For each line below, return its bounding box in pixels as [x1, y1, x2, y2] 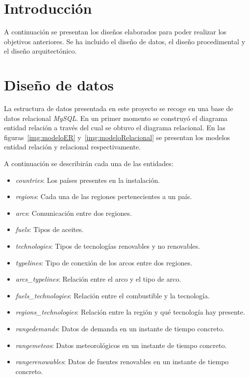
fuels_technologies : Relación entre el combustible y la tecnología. [15, 290, 210, 300]
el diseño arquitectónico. [4, 46, 77, 56]
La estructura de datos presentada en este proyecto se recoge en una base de [4, 103, 233, 114]
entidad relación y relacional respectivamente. [4, 142, 141, 152]
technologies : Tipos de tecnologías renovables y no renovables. [15, 240, 200, 251]
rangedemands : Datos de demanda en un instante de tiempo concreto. [15, 323, 224, 333]
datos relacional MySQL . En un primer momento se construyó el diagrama [4, 113, 228, 123]
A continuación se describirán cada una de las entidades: [4, 158, 174, 168]
